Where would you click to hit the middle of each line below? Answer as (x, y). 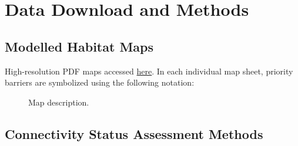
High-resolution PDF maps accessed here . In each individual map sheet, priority (149, 71)
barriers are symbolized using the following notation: (100, 82)
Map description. (59, 102)
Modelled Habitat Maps (79, 46)
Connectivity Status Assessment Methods (134, 133)
